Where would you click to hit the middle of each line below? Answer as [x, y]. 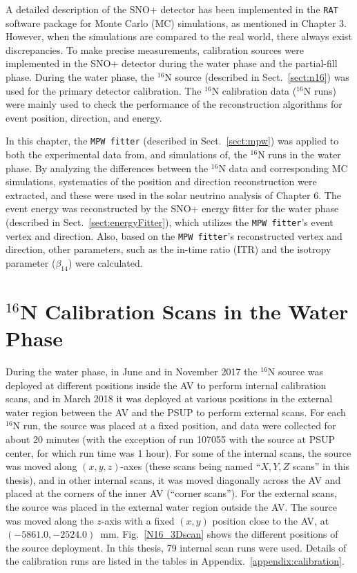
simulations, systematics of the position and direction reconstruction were [161, 181]
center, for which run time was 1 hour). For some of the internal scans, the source [178, 452]
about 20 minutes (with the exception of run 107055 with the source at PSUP [171, 439]
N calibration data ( [254, 90]
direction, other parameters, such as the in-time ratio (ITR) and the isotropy [168, 249]
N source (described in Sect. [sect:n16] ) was [257, 77]
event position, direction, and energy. [84, 117]
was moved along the [50, 520]
